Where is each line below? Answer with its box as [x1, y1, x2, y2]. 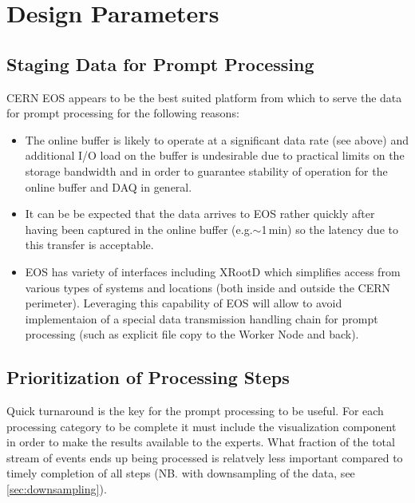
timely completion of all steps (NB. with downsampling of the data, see [6, 465, 355, 481]
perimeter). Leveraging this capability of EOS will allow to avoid [25, 295, 342, 311]
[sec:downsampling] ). [6, 481, 107, 497]
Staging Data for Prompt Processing [6, 51, 314, 76]
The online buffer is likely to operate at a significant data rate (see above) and [25, 131, 409, 148]
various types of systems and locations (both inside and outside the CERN [25, 279, 391, 295]
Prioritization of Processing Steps [6, 365, 290, 390]
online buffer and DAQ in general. [25, 178, 192, 195]
